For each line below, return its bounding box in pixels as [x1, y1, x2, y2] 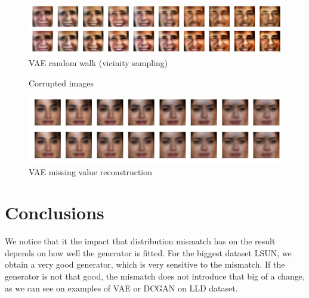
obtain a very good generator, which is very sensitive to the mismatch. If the [5, 258, 285, 271]
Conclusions [5, 200, 104, 225]
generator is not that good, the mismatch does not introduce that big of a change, [5, 270, 305, 283]
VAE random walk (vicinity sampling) [29, 57, 168, 69]
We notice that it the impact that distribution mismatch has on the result [5, 235, 276, 247]
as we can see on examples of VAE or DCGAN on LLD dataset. [5, 281, 238, 294]
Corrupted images [29, 76, 94, 89]
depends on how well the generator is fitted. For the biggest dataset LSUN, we [5, 246, 292, 259]
